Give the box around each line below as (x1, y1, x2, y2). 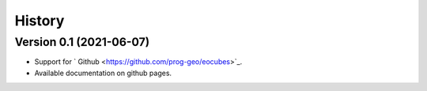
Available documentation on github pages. (34, 68, 172, 78)
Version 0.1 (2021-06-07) (14, 35, 150, 49)
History (14, 12, 65, 29)
